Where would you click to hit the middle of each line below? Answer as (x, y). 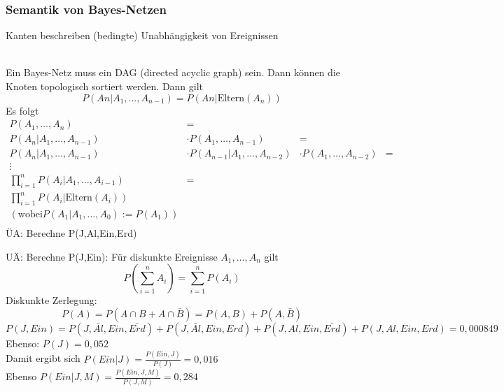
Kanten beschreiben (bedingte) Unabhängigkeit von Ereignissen (142, 35)
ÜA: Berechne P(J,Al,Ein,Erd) (71, 233)
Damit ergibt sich (43, 358)
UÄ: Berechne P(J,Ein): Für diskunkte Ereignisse (112, 256)
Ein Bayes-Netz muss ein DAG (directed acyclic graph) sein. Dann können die (173, 72)
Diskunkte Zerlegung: (51, 300)
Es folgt (22, 110)
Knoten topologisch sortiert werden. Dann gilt (105, 86)
